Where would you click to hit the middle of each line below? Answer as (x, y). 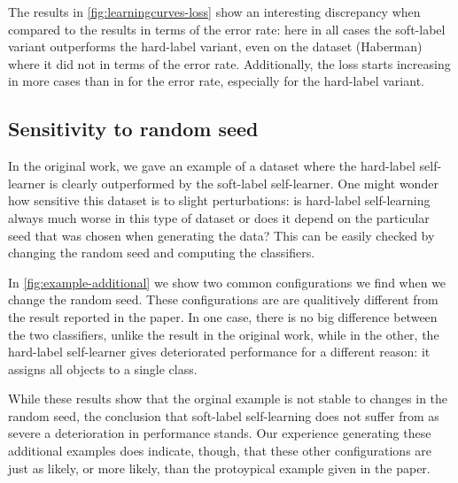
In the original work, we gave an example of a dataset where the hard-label (212, 166)
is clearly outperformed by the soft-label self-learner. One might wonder (244, 183)
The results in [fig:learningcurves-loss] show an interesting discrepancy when (214, 11)
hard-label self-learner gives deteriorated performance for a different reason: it (219, 352)
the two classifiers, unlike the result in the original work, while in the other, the (224, 334)
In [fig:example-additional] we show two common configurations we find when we (227, 282)
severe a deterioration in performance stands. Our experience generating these (220, 433)
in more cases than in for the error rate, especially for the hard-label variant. (216, 81)
